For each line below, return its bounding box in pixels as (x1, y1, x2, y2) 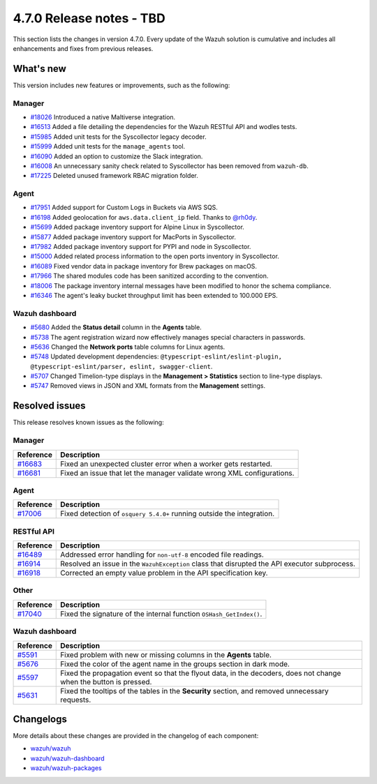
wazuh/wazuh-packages (30, 764, 102, 772)
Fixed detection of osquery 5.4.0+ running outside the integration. (60, 509, 275, 519)
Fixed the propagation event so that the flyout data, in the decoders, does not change (60, 668, 341, 678)
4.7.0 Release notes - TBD (13, 10, 165, 26)
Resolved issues (13, 400, 87, 412)
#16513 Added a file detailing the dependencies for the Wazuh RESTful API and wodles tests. (30, 123, 297, 131)
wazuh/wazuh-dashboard (30, 754, 105, 762)
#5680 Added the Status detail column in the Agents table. (30, 323, 202, 331)
